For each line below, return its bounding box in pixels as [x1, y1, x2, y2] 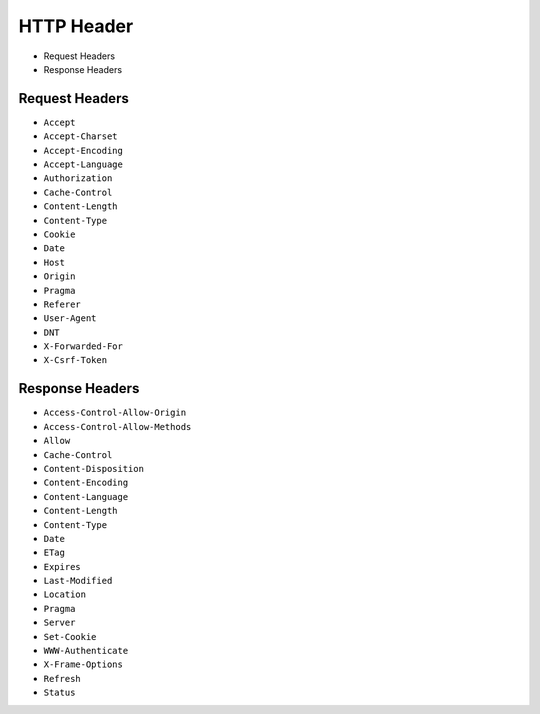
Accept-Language [43, 159, 124, 170]
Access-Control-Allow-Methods [43, 421, 192, 432]
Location [43, 589, 87, 600]
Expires [43, 561, 82, 572]
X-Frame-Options [43, 659, 124, 670]
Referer [43, 298, 82, 310]
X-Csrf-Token [43, 355, 108, 366]
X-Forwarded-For [43, 341, 124, 352]
